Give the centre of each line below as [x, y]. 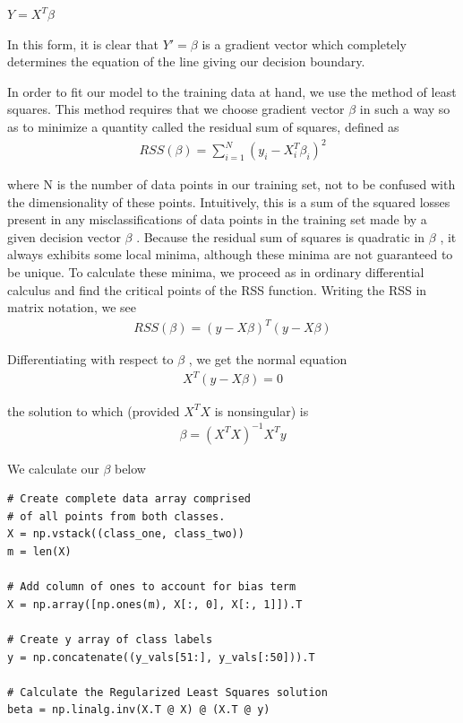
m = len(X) [39, 552]
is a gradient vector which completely [304, 44]
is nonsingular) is [262, 410]
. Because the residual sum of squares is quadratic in [281, 236]
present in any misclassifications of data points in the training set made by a [217, 219]
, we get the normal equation [268, 359]
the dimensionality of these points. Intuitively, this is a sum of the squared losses [229, 201]
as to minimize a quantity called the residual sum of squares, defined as [203, 126]
